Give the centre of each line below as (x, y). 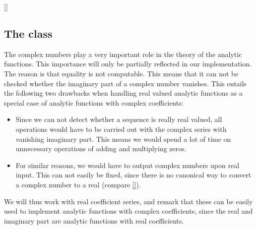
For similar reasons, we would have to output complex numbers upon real (128, 165)
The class (28, 33)
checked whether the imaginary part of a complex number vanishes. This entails (125, 83)
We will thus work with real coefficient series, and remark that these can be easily (128, 201)
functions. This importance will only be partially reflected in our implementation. (128, 64)
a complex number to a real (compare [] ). (78, 184)
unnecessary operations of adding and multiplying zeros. (101, 148)
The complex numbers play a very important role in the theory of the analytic (123, 54)
